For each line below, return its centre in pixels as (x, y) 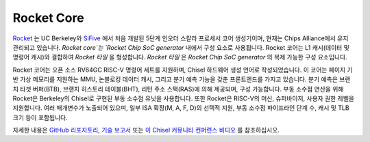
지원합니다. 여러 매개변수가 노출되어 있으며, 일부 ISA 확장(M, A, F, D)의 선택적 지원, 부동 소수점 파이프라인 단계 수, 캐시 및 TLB (181, 108)
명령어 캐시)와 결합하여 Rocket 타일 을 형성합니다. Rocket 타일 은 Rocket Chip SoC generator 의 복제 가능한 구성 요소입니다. (180, 57)
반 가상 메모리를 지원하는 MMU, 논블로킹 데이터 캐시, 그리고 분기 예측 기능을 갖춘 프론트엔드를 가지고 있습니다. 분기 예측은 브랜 (182, 79)
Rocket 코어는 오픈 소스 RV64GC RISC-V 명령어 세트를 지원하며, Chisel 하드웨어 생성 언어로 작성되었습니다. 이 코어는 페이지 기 (183, 70)
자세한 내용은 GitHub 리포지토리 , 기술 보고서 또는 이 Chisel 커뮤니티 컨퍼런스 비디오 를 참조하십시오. (146, 130)
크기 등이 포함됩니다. (40, 117)
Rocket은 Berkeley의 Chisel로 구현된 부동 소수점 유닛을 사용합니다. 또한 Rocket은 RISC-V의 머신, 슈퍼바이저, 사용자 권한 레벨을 (183, 98)
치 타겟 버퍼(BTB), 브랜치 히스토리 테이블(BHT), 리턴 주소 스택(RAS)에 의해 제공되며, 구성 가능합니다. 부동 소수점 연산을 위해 (178, 89)
